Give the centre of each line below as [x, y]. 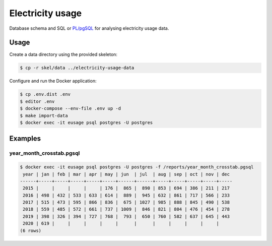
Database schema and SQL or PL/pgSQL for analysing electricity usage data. [89, 28]
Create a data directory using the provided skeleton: [63, 54]
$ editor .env [37, 101]
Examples [25, 139]
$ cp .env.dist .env [45, 94]
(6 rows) [31, 230]
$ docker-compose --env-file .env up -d [70, 109]
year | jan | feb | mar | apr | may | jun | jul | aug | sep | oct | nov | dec [126, 174]
